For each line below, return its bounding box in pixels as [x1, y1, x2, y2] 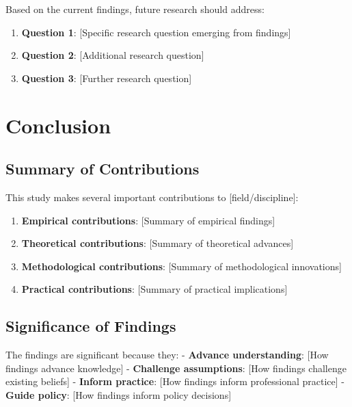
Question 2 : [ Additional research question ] [21, 48, 204, 62]
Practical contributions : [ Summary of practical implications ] [21, 282, 288, 296]
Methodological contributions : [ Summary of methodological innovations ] [21, 259, 342, 273]
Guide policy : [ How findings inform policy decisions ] [5, 387, 232, 402]
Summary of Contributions [5, 158, 200, 179]
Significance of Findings [5, 315, 176, 337]
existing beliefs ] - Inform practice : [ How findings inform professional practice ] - [5, 374, 345, 389]
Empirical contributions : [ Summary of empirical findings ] [21, 213, 275, 227]
